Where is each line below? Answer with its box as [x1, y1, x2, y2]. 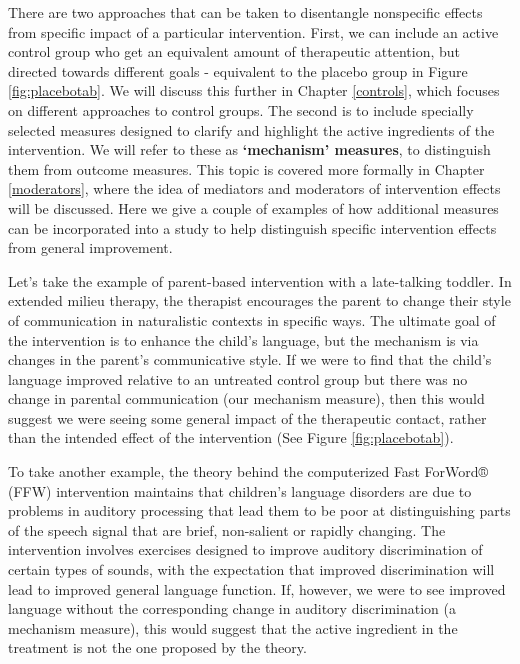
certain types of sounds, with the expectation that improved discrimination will [8, 559, 495, 580]
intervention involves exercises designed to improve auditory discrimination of [8, 539, 483, 560]
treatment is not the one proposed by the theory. [8, 637, 307, 658]
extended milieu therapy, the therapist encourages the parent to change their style [8, 290, 511, 311]
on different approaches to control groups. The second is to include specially [8, 99, 474, 120]
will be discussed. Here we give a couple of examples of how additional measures [8, 197, 499, 218]
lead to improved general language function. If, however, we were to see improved [8, 578, 506, 599]
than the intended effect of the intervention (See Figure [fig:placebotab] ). [8, 427, 454, 448]
